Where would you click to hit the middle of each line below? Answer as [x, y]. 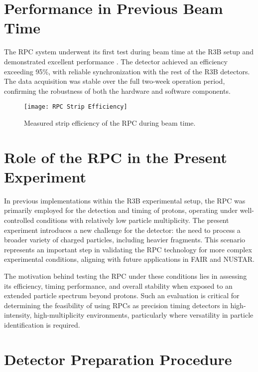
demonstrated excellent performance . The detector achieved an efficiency [116, 61]
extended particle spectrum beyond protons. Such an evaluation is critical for [122, 295]
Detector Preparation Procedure [118, 359]
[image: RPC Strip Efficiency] [76, 107]
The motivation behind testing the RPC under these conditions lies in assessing [126, 276]
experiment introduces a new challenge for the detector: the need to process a [122, 230]
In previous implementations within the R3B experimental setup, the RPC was [125, 200]
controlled [19, 220]
